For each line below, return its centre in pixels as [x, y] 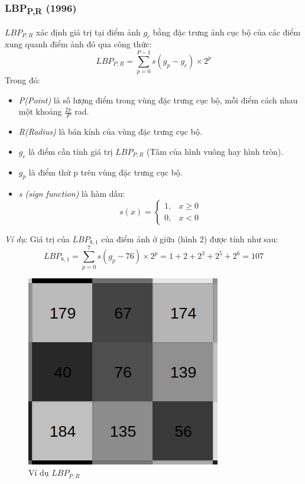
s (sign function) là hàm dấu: [72, 194]
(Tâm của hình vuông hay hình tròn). [215, 151]
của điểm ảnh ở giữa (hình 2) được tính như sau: [190, 238]
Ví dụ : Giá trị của [37, 238]
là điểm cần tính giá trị [71, 151]
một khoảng [40, 111]
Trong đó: [22, 80]
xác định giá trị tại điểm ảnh [88, 32]
